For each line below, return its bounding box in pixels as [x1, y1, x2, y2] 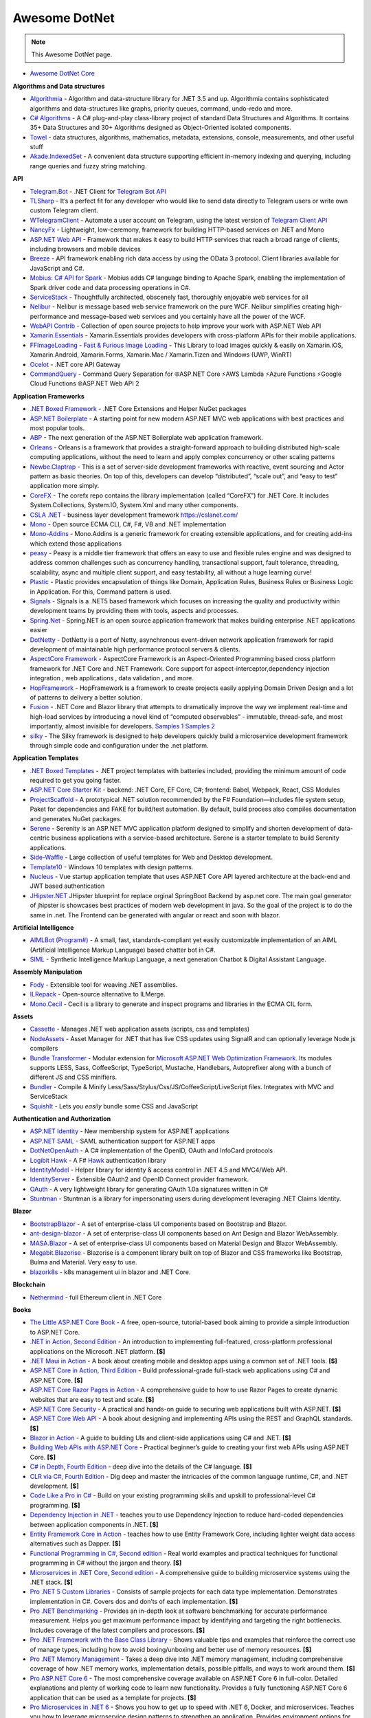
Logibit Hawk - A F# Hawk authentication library [30, 1156, 166, 1164]
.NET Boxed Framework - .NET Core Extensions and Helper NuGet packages [30, 405, 247, 413]
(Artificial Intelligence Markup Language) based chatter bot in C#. [30, 946, 216, 954]
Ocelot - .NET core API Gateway [30, 360, 121, 368]
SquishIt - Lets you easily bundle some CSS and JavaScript [30, 1102, 199, 1110]
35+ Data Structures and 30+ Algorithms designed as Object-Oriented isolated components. [30, 124, 292, 132]
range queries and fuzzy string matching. [30, 161, 147, 170]
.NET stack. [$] [30, 1578, 74, 1586]
